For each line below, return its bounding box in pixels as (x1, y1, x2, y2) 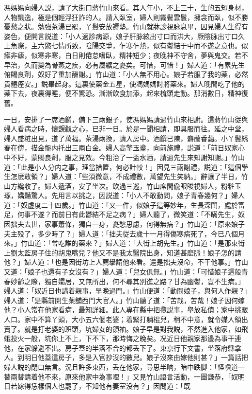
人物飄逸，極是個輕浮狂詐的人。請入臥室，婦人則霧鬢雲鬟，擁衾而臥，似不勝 (4, 12, 248, 22)
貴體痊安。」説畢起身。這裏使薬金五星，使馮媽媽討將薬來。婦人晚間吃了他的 (4, 78, 245, 89)
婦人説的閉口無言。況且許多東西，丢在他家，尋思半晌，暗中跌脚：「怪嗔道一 (4, 361, 245, 372)
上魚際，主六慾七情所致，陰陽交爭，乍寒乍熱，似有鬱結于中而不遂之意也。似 (4, 40, 248, 51)
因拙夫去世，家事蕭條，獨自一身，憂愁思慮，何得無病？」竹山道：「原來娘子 (4, 219, 245, 229)
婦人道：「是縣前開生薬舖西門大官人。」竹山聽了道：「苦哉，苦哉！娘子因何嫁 (4, 295, 245, 305)
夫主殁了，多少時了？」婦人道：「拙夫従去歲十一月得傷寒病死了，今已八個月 (4, 228, 245, 238)
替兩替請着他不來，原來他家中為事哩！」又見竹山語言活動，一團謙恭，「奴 (4, 371, 238, 381)
